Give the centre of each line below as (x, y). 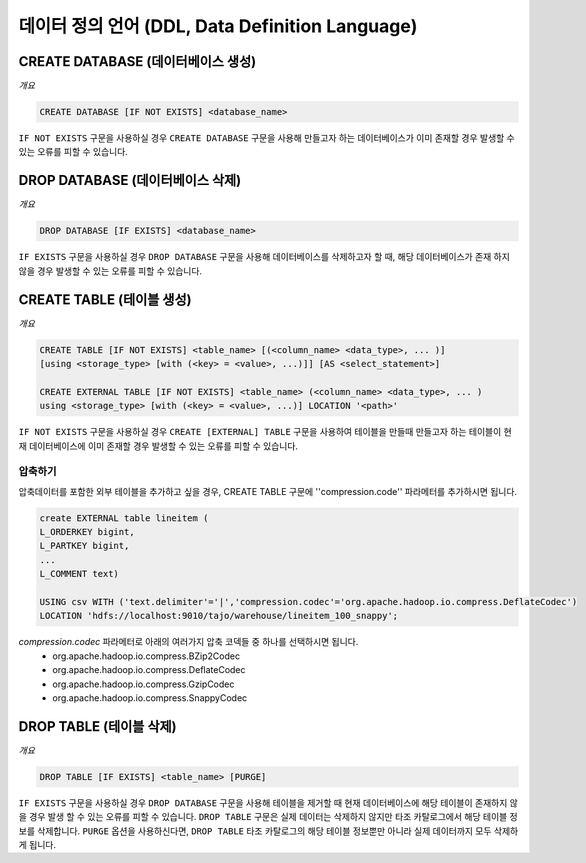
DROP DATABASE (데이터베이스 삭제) (130, 180)
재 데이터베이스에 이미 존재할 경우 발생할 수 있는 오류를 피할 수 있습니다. (158, 446)
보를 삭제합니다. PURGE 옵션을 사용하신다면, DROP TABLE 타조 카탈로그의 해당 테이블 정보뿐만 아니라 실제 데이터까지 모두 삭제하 (268, 831)
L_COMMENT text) (79, 574)
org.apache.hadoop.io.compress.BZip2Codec (146, 656)
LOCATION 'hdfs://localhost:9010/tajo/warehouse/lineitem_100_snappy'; (219, 616)
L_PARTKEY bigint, (84, 546)
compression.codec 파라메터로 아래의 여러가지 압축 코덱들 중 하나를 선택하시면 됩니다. (188, 642)
